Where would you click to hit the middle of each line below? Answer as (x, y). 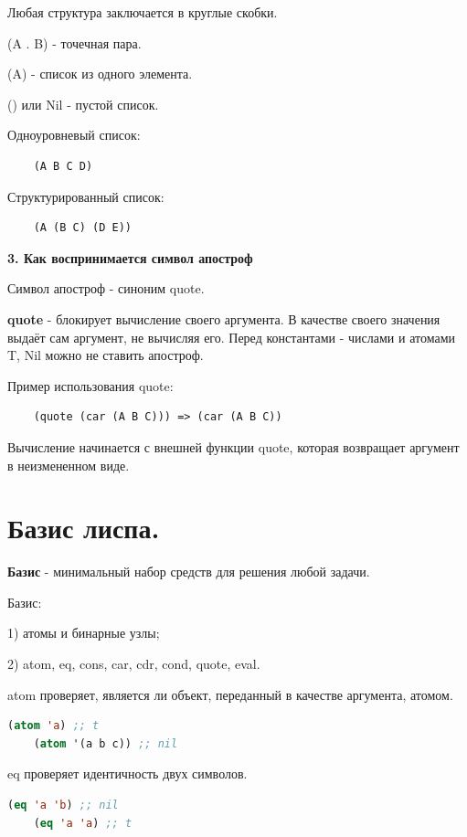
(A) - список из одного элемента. (100, 74)
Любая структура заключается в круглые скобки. (143, 12)
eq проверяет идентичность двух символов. (127, 773)
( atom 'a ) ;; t (53, 726)
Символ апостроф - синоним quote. (106, 288)
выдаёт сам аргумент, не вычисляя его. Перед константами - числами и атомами (232, 337)
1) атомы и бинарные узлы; (84, 633)
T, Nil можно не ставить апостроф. (106, 355)
